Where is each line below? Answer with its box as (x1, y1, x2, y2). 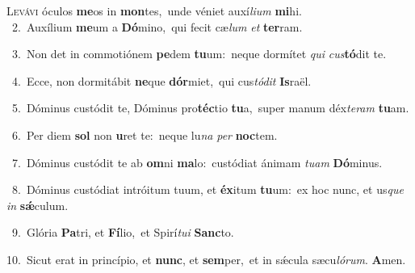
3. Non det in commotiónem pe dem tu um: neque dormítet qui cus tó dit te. (11, 45, 387, 62)
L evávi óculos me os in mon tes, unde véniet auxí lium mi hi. (6, 2, 302, 19)
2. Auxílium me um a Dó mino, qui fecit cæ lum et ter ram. (11, 18, 303, 35)
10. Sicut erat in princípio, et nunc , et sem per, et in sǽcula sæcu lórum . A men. (6, 250, 406, 267)
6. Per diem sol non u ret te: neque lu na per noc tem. (11, 126, 278, 143)
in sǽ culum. (6, 196, 69, 213)
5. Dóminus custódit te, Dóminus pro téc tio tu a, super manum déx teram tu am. (11, 99, 409, 116)
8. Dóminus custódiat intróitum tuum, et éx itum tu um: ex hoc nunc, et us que (11, 181, 404, 198)
